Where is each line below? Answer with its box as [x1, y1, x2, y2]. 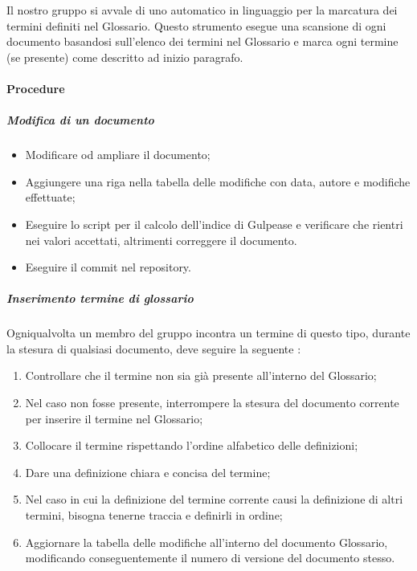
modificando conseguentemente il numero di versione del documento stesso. [25, 549, 395, 566]
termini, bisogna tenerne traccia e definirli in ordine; [25, 507, 283, 523]
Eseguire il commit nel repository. [25, 259, 191, 275]
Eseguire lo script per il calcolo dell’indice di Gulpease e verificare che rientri [25, 215, 403, 232]
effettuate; [25, 189, 76, 206]
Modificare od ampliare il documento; [25, 146, 211, 163]
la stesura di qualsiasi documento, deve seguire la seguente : [6, 340, 301, 357]
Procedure [6, 80, 65, 96]
